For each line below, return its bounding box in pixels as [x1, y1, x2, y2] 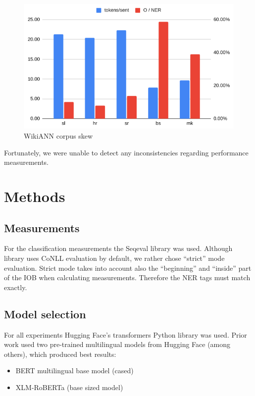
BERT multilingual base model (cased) [15, 365, 134, 376]
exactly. [4, 282, 27, 292]
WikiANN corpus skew [24, 131, 93, 141]
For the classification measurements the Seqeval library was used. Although [4, 243, 233, 253]
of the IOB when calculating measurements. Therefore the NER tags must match [4, 272, 251, 283]
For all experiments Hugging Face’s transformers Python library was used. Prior [4, 329, 247, 340]
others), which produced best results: [4, 348, 116, 359]
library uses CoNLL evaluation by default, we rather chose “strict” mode [4, 253, 225, 263]
